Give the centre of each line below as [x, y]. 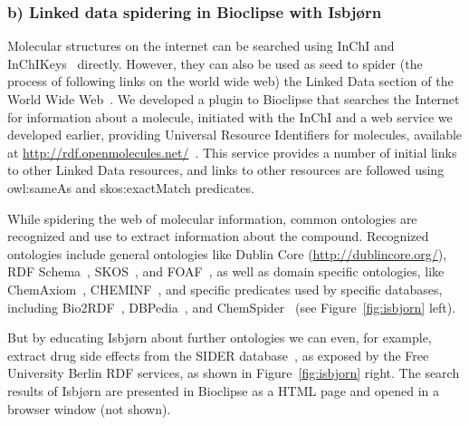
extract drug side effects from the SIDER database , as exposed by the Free [218, 355]
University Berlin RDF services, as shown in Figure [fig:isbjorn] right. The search [234, 373]
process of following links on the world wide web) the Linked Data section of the [230, 81]
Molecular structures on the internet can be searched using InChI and [201, 46]
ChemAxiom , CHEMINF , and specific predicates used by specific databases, [225, 289]
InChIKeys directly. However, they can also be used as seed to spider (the [215, 63]
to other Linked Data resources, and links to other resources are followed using [226, 170]
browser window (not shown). [89, 408]
